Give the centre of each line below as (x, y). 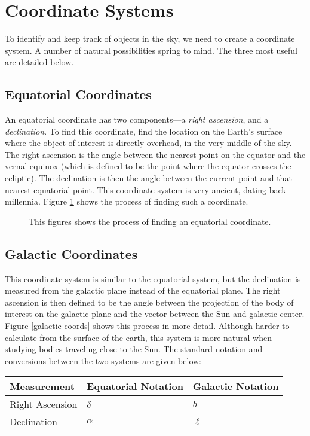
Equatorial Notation (135, 386)
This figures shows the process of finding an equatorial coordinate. (150, 221)
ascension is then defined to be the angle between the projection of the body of (149, 302)
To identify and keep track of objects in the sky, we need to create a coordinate (150, 39)
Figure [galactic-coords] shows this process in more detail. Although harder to (147, 326)
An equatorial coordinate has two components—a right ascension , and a (137, 119)
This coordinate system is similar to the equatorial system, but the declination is (153, 278)
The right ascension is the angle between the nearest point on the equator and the (155, 154)
